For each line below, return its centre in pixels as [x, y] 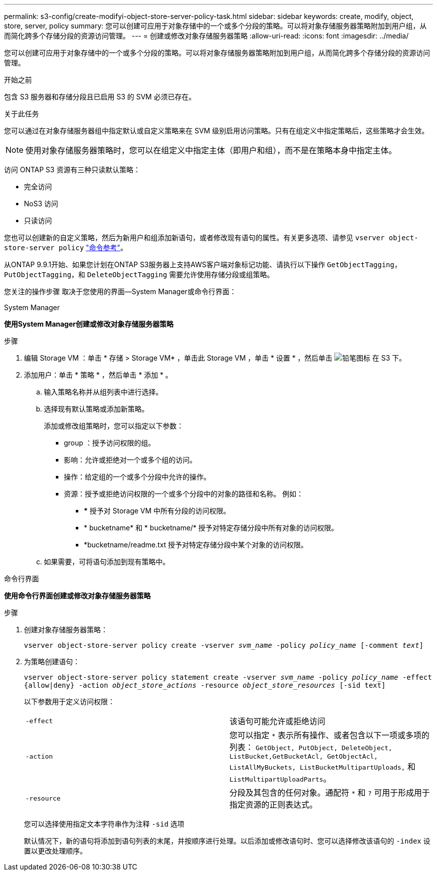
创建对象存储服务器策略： [66, 630]
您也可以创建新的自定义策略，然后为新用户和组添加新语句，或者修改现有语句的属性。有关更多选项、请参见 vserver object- [211, 237]
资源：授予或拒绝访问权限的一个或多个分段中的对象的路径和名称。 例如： [184, 494]
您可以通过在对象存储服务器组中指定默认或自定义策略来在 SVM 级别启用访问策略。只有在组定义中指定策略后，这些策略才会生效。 [217, 131]
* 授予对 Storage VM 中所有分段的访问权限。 [157, 511]
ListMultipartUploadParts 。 [280, 779]
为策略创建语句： [52, 661]
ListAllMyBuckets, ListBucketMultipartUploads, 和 [323, 767]
